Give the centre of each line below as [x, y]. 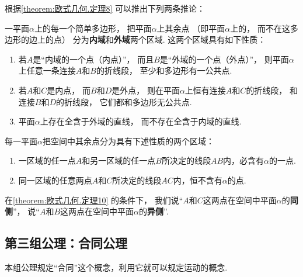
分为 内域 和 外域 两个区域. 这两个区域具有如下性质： [169, 39]
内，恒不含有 [198, 180]
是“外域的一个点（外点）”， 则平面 [224, 59]
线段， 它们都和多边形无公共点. [132, 101]
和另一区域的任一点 [119, 160]
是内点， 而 [69, 90]
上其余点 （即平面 [191, 28]
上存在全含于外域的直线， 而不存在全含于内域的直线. [141, 121]
